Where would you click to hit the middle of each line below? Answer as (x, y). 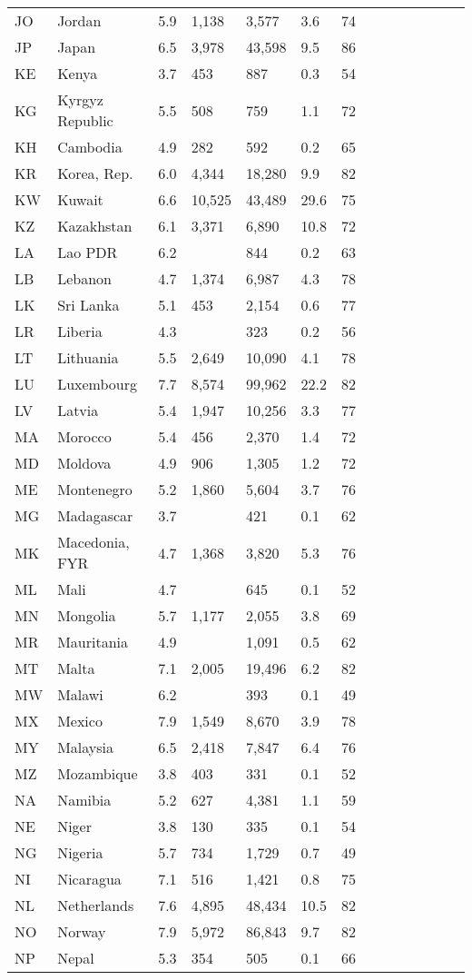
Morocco (84, 436)
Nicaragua (89, 879)
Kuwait (80, 199)
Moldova (84, 463)
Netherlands (96, 905)
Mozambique (98, 773)
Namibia (84, 800)
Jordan (79, 20)
